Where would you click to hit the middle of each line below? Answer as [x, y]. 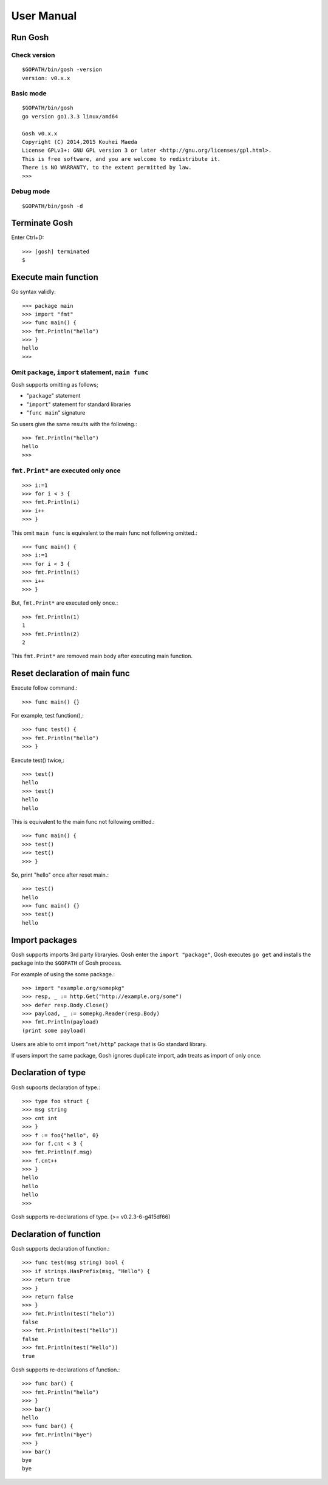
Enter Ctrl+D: [28, 237]
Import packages [44, 940]
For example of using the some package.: [63, 974]
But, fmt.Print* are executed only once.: [65, 603]
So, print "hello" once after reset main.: [60, 875]
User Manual [44, 16]
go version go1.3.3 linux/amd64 [70, 116]
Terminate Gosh [42, 223]
